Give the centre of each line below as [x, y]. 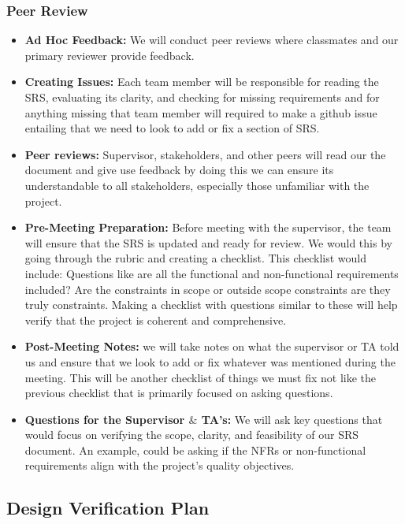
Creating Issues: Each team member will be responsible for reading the [202, 82]
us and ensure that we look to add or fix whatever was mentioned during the [210, 361]
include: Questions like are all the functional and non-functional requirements [212, 273]
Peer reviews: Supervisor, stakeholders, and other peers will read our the [205, 154]
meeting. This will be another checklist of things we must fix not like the [200, 377]
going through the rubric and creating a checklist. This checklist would [196, 258]
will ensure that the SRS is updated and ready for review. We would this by [208, 242]
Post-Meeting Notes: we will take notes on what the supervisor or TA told [212, 346]
